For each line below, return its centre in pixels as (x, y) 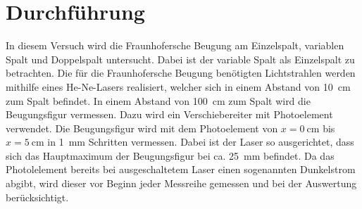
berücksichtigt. (37, 197)
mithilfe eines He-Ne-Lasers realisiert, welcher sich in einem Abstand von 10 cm (178, 86)
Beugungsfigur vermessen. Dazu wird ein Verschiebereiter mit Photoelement (169, 114)
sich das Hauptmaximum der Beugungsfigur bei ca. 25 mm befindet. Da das (170, 155)
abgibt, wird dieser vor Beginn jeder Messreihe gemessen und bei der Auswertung (181, 183)
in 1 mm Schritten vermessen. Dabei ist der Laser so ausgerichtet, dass (201, 142)
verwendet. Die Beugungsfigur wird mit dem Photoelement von (142, 128)
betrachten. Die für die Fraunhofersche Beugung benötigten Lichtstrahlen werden (181, 73)
